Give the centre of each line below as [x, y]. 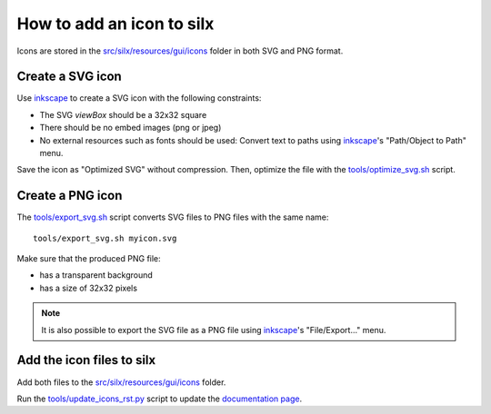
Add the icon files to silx [86, 360]
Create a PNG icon [70, 196]
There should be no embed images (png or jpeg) [130, 128]
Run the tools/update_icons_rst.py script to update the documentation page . [160, 399]
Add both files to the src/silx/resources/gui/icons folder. [121, 382]
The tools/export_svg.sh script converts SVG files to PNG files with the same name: [173, 217]
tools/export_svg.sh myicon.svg [105, 238]
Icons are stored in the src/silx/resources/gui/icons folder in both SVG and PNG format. [180, 51]
